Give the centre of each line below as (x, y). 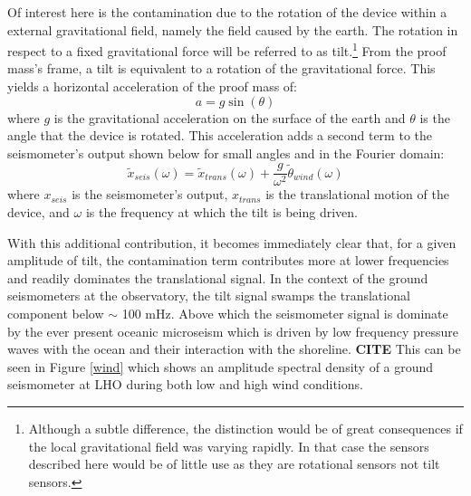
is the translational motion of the (357, 194)
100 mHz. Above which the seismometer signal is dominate (285, 314)
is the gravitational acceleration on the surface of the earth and (230, 117)
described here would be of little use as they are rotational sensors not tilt (234, 464)
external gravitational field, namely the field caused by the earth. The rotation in (233, 29)
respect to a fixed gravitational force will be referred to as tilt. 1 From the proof (227, 49)
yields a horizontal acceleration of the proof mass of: (153, 86)
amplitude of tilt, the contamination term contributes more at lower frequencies (228, 260)
